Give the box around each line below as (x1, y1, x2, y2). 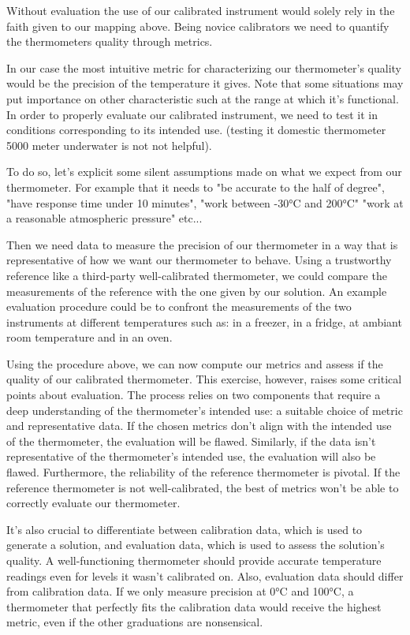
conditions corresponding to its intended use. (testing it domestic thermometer (6, 121, 386, 138)
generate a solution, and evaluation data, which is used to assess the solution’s (6, 536, 385, 553)
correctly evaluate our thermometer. (6, 495, 181, 511)
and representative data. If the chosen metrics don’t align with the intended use (6, 417, 392, 434)
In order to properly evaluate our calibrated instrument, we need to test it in (6, 106, 378, 122)
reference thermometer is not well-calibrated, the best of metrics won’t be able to (6, 479, 399, 495)
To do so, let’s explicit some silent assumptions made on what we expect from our (6, 163, 402, 180)
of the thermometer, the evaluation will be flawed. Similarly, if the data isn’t (6, 432, 376, 449)
